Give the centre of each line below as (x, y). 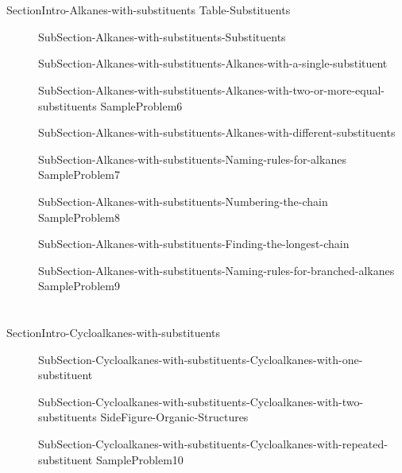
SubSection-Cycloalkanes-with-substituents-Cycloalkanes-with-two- (201, 401)
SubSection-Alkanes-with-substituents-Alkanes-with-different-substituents (217, 132)
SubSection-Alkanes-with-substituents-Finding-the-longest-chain (194, 244)
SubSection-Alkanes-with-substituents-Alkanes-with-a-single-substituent (213, 63)
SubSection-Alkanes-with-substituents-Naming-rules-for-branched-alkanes (216, 270)
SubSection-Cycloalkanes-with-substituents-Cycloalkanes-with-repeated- (213, 444)
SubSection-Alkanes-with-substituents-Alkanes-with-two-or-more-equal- (212, 89)
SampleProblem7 (79, 174)
